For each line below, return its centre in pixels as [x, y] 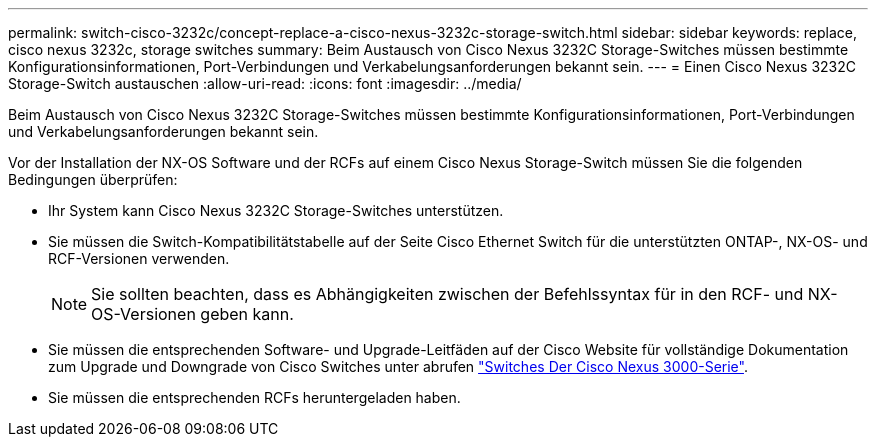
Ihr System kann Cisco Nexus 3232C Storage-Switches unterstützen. [276, 210]
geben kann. [247, 314]
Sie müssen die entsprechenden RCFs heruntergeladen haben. [254, 397]
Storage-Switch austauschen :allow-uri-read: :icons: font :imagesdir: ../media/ [265, 83]
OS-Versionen [143, 314]
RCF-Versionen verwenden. [139, 258]
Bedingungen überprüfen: [93, 179]
